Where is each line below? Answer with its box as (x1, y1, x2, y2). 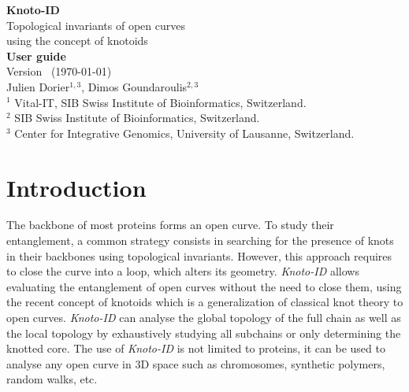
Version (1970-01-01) (6, 63, 112, 80)
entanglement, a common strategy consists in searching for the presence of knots (6, 232, 394, 249)
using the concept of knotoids (6, 32, 148, 49)
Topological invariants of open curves (6, 17, 185, 33)
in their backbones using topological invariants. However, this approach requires (6, 247, 392, 264)
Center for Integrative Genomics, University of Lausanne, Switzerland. (14, 124, 355, 141)
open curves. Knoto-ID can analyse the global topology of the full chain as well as (6, 309, 401, 326)
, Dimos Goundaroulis (81, 78, 188, 94)
